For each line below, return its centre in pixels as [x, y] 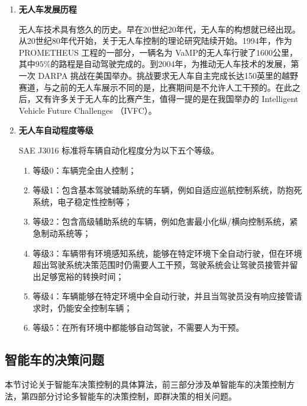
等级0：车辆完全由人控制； [85, 170]
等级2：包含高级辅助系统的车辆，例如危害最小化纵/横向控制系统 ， [161, 221]
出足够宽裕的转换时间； [78, 276]
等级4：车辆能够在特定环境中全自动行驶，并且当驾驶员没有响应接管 [163, 296]
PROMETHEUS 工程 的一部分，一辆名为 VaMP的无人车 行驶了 [137, 52]
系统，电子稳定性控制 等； [83, 201]
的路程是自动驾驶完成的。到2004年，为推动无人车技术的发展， [171, 64]
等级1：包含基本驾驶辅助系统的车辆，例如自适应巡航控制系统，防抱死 [167, 190]
